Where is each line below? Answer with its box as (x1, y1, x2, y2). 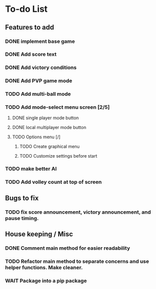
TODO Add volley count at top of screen (5, 179, 102, 186)
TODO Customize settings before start (19, 153, 97, 159)
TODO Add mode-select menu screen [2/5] (5, 104, 110, 111)
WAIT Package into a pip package (5, 277, 87, 284)
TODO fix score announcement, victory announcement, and (5, 208, 151, 215)
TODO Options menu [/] (12, 134, 61, 140)
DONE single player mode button (12, 115, 79, 121)
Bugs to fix (5, 193, 39, 202)
